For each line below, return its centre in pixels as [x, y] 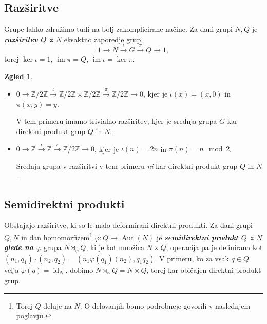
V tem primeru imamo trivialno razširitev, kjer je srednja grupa [117, 121]
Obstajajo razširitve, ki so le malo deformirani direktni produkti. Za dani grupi [128, 225]
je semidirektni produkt [197, 237]
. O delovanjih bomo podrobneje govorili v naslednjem [165, 305]
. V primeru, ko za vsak [192, 258]
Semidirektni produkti [64, 204]
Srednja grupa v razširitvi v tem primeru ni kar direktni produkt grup [127, 166]
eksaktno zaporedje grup [102, 39]
